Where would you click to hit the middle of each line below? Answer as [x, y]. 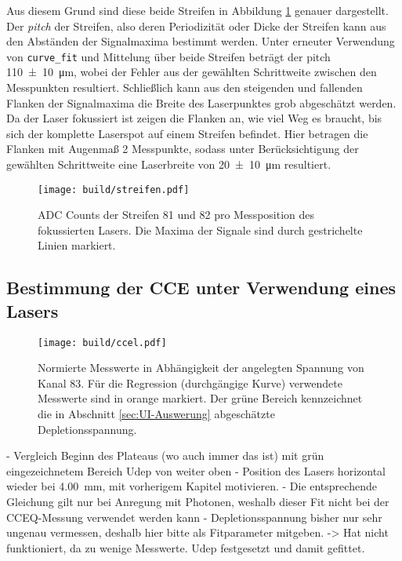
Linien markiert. [77, 245]
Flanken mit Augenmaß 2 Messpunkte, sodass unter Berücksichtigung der [183, 149]
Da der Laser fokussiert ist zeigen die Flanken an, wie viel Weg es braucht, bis [194, 118]
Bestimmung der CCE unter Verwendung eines [201, 288]
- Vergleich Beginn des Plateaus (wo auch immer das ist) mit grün [165, 455]
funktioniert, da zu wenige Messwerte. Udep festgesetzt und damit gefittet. [186, 547]
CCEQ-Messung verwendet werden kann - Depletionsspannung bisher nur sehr [194, 517]
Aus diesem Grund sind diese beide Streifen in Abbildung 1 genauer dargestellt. [197, 10]
